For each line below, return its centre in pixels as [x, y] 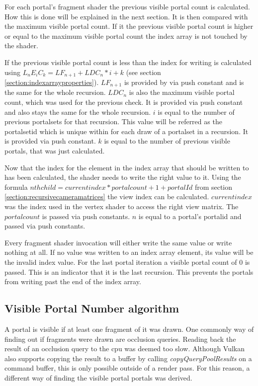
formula [16, 187]
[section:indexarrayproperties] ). [52, 82]
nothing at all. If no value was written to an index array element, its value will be [129, 252]
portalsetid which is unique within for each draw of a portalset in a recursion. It [127, 131]
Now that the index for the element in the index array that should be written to [127, 167]
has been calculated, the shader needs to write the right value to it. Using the [123, 177]
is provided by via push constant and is [184, 82]
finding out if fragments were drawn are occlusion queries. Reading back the [120, 339]
